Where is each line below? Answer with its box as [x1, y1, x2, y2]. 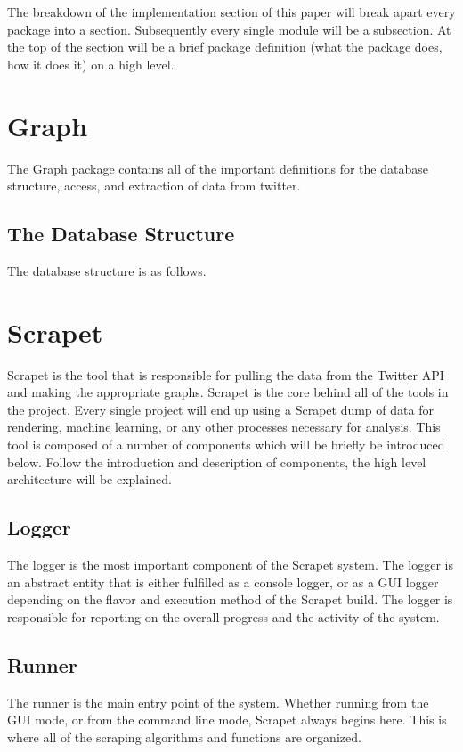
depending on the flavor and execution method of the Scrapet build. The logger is [7, 590, 453, 609]
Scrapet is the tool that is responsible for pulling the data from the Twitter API [7, 365, 444, 384]
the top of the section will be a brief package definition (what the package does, [7, 37, 443, 56]
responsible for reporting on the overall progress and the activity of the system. [7, 607, 440, 626]
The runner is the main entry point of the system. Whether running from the [7, 692, 429, 711]
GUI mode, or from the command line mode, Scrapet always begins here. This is [7, 710, 447, 729]
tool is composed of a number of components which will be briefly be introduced [7, 434, 445, 453]
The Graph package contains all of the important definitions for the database [7, 158, 428, 177]
